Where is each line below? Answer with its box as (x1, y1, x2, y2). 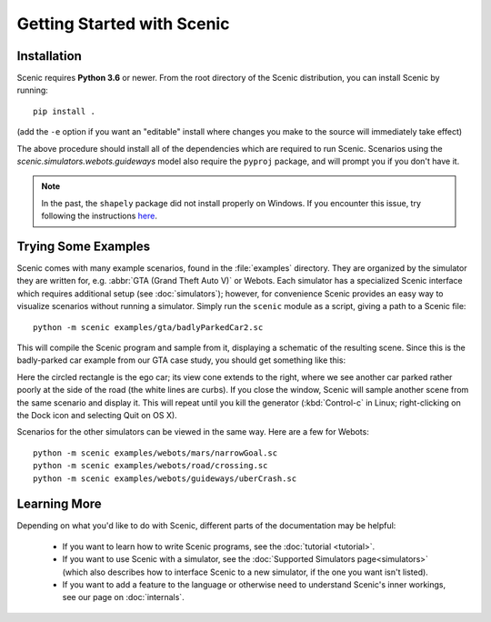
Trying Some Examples (16, 239, 151, 254)
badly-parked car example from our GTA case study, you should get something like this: (16, 355, 346, 366)
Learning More (16, 497, 102, 512)
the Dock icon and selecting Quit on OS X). (16, 410, 177, 420)
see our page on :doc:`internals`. (62, 592, 185, 603)
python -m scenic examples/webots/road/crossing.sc (33, 460, 268, 471)
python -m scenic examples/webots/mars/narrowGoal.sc (33, 447, 277, 458)
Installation (16, 48, 82, 64)
